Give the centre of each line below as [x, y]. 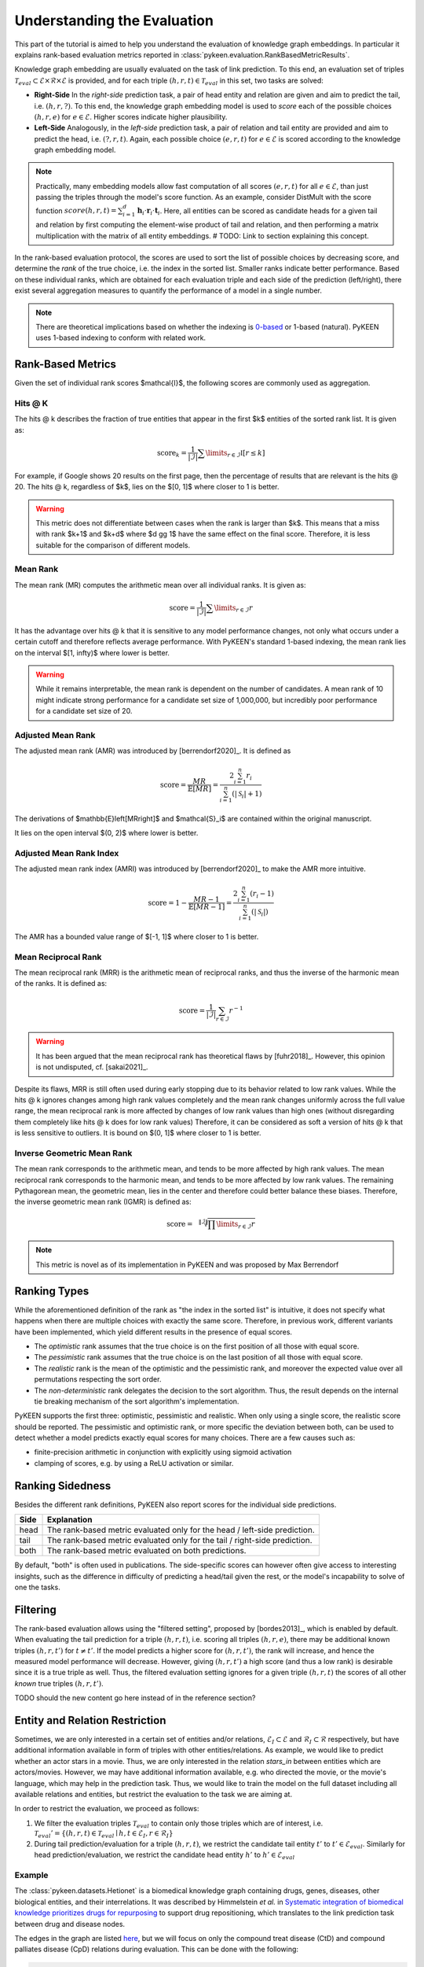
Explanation [69, 1520]
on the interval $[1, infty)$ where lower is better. [92, 652]
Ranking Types [52, 1291]
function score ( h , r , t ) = [76, 210]
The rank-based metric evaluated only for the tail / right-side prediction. [180, 1541]
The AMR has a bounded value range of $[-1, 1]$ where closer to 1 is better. [137, 936]
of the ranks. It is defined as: [61, 984]
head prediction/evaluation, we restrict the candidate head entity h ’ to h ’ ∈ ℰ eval [164, 1856]
